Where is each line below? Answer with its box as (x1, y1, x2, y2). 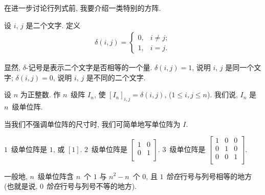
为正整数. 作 (20, 89, 61, 100)
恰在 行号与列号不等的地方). (46, 181, 137, 191)
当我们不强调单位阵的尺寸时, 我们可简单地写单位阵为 (4, 118, 181, 129)
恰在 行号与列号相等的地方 (166, 170, 252, 181)
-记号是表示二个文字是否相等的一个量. (26, 62, 152, 73)
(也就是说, (4, 181, 38, 191)
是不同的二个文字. (86, 72, 146, 82)
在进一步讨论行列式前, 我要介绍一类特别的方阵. (4, 3, 161, 13)
